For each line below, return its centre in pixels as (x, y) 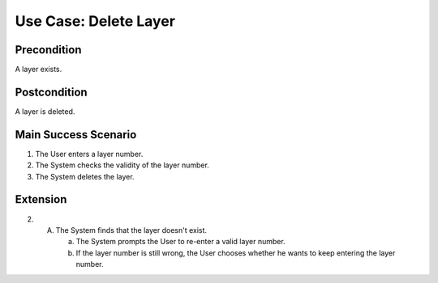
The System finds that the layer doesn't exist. (131, 230)
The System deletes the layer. (85, 176)
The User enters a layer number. (89, 154)
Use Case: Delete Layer (95, 21)
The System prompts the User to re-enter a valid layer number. (180, 242)
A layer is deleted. (45, 111)
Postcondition (52, 92)
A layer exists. (39, 70)
